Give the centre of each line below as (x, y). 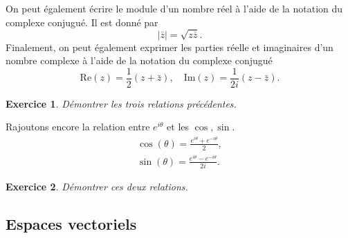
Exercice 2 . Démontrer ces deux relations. (97, 187)
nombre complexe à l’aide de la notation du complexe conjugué (139, 60)
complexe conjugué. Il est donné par (82, 22)
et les (178, 127)
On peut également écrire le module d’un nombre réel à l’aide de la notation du (174, 8)
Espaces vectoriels (71, 224)
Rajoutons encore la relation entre (78, 127)
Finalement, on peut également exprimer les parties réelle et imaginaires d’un (170, 47)
